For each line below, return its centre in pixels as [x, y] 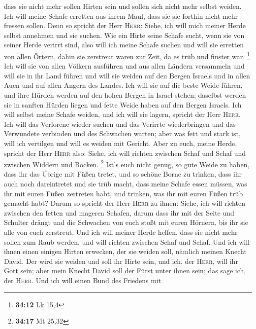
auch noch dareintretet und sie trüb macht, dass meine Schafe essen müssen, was [126, 183]
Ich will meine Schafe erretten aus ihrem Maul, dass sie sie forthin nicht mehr [121, 16]
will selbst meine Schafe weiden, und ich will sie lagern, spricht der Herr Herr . [122, 114]
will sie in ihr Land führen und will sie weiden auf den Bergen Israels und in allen [127, 75]
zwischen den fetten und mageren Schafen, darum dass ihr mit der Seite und [119, 212]
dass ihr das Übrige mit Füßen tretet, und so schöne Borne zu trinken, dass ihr [123, 174]
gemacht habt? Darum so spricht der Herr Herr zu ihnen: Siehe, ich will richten [125, 203]
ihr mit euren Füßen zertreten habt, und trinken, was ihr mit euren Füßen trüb [124, 193]
